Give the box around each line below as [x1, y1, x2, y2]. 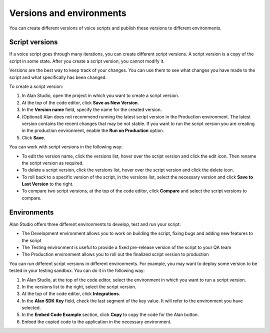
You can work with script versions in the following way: [9, 144, 122, 150]
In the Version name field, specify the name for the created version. [21, 106, 162, 112]
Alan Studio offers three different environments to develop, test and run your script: [9, 221, 181, 227]
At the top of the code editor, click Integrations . [21, 290, 120, 297]
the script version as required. [21, 160, 84, 166]
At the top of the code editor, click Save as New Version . [21, 99, 139, 105]
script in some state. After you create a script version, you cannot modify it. [9, 58, 165, 64]
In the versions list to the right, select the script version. [21, 283, 136, 289]
